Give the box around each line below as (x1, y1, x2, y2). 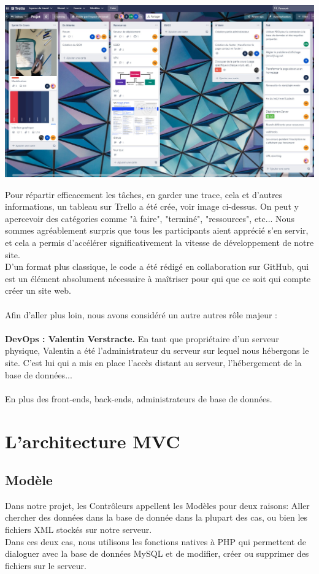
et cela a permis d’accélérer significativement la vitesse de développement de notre (5, 236, 314, 248)
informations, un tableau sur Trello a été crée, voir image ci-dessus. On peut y (5, 200, 299, 213)
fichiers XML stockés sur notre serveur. (5, 523, 152, 536)
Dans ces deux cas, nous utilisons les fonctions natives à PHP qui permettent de (5, 535, 306, 548)
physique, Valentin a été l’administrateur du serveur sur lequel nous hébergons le (5, 344, 309, 357)
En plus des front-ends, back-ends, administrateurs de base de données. (5, 392, 272, 405)
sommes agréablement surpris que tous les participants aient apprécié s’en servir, (5, 224, 309, 237)
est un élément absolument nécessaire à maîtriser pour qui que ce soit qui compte (5, 272, 311, 285)
